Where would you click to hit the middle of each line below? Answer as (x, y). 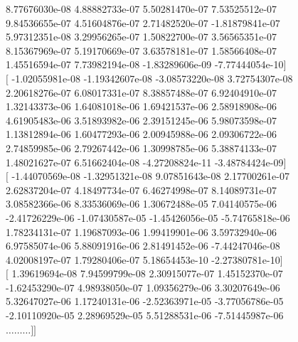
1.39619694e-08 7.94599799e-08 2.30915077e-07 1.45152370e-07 (147, 273)
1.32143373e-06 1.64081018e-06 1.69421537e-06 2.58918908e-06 (142, 106)
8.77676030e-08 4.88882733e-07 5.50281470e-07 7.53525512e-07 (142, 9)
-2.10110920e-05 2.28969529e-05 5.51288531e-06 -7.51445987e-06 (145, 315)
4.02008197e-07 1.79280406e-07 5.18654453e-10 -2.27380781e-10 (143, 259)
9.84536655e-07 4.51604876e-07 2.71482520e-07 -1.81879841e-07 (143, 22)
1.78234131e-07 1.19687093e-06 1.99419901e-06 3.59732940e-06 (142, 231)
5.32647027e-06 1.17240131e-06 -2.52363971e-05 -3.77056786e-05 (145, 301)
